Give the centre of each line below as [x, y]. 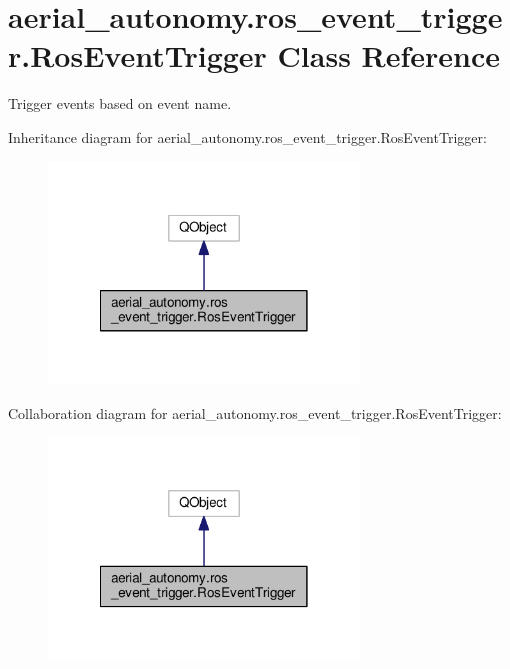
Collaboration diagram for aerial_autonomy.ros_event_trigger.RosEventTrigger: [255, 412]
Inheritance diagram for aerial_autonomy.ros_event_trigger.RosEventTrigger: [247, 136]
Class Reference [389, 55]
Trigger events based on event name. [120, 103]
